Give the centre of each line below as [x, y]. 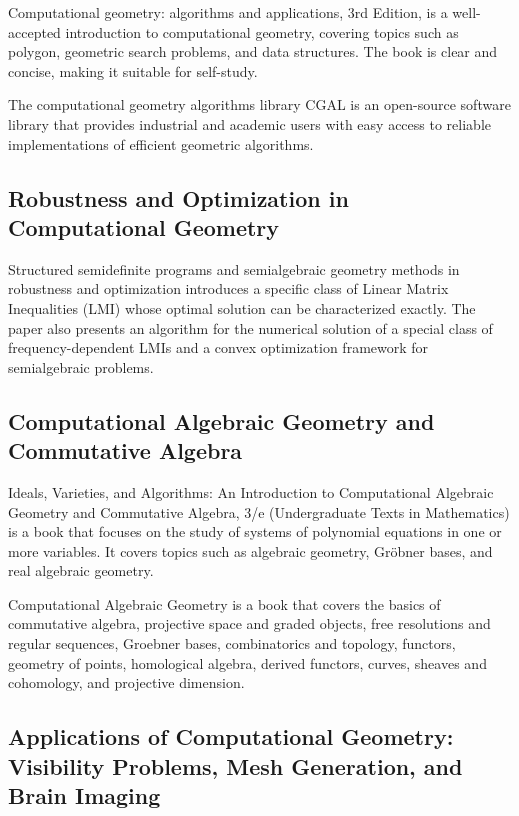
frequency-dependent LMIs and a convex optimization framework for [218, 347]
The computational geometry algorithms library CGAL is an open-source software [259, 104]
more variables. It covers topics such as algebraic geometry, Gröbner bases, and [250, 550]
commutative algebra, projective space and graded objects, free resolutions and [249, 623]
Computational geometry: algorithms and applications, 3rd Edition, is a [228, 12]
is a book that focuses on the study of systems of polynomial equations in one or [255, 531]
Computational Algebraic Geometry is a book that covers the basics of [224, 603]
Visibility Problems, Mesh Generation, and [235, 765]
